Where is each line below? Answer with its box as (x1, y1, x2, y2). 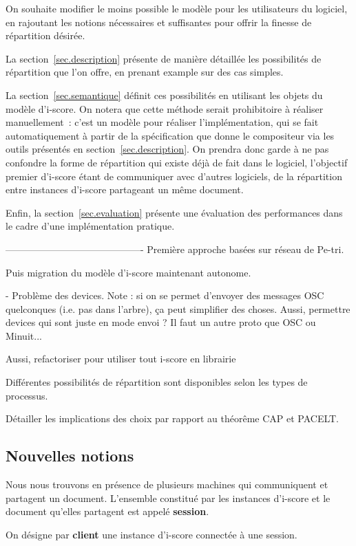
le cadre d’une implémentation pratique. (6, 219, 175, 233)
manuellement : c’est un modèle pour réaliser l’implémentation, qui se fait (6, 115, 319, 129)
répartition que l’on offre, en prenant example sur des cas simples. (6, 65, 284, 79)
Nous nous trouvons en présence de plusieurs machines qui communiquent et (6, 477, 328, 492)
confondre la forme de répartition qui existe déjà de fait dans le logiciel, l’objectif (6, 155, 348, 169)
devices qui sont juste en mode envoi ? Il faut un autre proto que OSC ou (6, 315, 316, 329)
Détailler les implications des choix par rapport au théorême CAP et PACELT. (6, 411, 339, 426)
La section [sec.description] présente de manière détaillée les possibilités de (6, 51, 322, 65)
